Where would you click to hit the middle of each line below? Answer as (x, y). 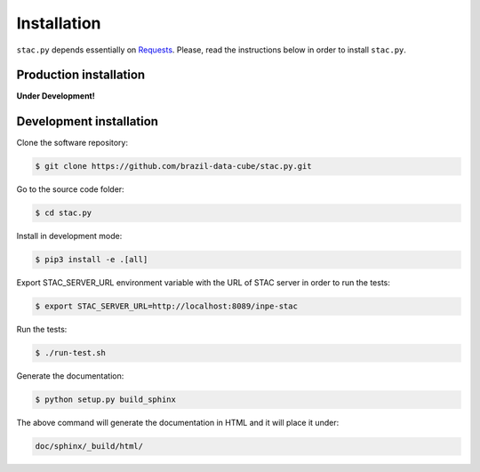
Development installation (88, 121)
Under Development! (56, 96)
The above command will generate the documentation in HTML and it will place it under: (178, 423)
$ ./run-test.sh (71, 353)
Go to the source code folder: (70, 189)
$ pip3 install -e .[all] (92, 260)
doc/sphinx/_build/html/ (89, 446)
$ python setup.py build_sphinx (106, 400)
